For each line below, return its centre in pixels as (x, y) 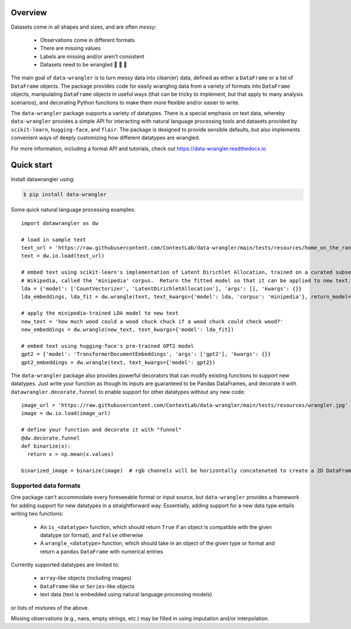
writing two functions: (37, 514)
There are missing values (70, 48)
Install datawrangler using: (43, 179)
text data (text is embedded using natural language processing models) (126, 595)
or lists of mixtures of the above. (50, 607)
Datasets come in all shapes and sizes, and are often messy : (84, 27)
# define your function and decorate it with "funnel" (101, 430)
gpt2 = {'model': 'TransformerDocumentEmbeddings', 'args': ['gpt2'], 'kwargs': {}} (146, 354)
